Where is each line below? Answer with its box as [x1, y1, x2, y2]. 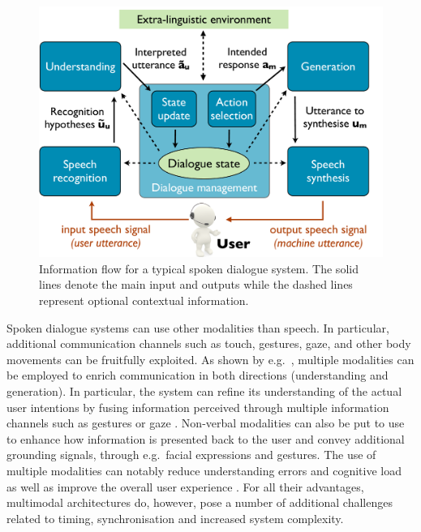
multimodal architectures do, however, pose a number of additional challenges [6, 494, 393, 511]
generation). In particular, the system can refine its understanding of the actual [6, 383, 402, 400]
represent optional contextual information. [39, 292, 249, 309]
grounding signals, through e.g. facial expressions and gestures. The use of [6, 446, 376, 463]
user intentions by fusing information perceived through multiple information [6, 398, 389, 415]
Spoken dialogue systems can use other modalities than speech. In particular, [6, 319, 389, 336]
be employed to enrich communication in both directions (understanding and [6, 367, 389, 384]
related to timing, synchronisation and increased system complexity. [6, 509, 344, 526]
